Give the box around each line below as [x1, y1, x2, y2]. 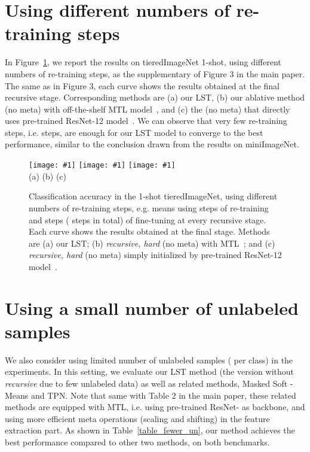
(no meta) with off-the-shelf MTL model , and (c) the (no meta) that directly [5, 102, 290, 115]
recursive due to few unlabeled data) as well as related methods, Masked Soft [5, 377, 288, 389]
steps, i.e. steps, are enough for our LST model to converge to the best [5, 126, 263, 138]
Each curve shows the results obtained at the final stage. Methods [29, 225, 270, 238]
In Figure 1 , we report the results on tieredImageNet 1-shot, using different [5, 56, 281, 68]
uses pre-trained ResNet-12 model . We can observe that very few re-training [5, 114, 287, 127]
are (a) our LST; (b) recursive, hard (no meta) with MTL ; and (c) [29, 236, 275, 249]
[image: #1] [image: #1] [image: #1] [29, 161, 176, 170]
